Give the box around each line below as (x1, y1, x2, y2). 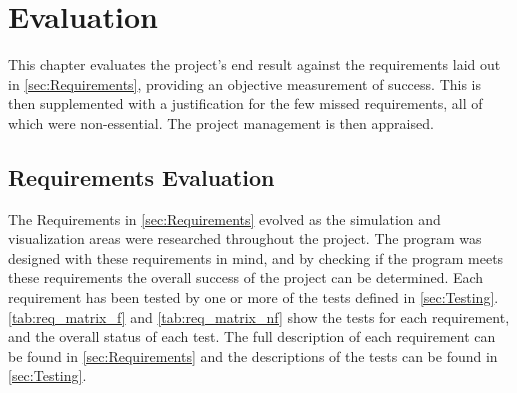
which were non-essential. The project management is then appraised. (8, 112, 434, 133)
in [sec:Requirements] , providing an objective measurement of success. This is (8, 73, 482, 94)
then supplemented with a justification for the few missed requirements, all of (8, 93, 483, 114)
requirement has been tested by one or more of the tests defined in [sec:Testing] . (8, 287, 499, 308)
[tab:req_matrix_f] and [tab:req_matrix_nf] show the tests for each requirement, (8, 306, 510, 327)
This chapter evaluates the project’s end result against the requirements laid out (8, 54, 501, 75)
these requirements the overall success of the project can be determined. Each (8, 267, 484, 288)
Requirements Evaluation (8, 161, 275, 192)
